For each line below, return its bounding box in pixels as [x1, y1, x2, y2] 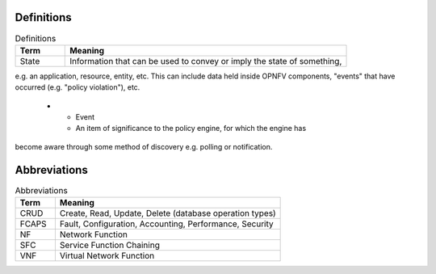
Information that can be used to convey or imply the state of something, [69, 55, 342, 66]
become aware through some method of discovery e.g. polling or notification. [15, 141, 273, 151]
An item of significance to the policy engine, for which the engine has [75, 124, 307, 133]
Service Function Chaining [59, 239, 161, 251]
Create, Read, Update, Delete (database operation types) [59, 208, 276, 219]
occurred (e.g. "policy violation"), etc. [15, 82, 140, 92]
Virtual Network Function [59, 251, 155, 262]
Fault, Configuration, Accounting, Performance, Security [59, 218, 274, 230]
